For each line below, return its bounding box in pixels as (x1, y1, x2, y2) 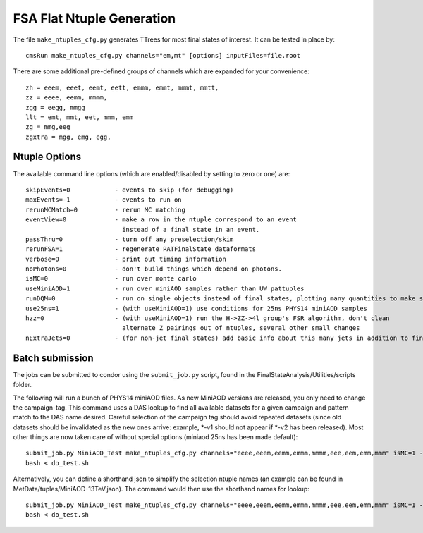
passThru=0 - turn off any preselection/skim (25, 235, 234, 243)
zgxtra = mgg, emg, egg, (25, 133, 111, 141)
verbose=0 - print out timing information (25, 255, 227, 263)
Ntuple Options (13, 151, 82, 163)
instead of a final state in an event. (122, 226, 260, 233)
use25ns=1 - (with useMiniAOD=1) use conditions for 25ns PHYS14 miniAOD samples (25, 304, 368, 312)
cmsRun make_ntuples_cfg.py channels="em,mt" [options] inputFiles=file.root (25, 51, 301, 59)
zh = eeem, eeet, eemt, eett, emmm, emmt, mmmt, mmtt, (25, 83, 219, 92)
